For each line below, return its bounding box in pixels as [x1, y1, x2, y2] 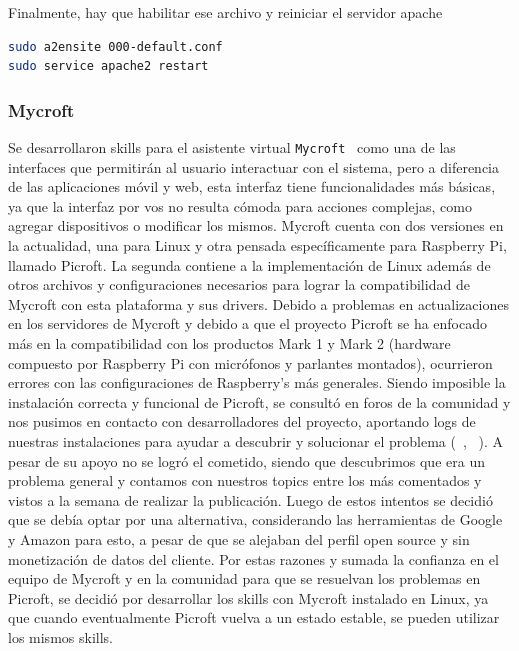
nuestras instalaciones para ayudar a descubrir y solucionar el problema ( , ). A [8, 430, 504, 451]
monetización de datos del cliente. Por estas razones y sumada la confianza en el [8, 548, 499, 569]
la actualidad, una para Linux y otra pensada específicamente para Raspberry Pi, [8, 235, 507, 256]
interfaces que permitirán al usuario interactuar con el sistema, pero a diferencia [8, 156, 500, 177]
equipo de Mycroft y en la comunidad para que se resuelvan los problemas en [8, 568, 481, 589]
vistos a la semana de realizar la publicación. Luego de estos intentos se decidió [8, 489, 493, 510]
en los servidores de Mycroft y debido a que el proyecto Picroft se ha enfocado [8, 313, 488, 334]
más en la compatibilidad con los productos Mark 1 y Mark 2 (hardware [8, 333, 451, 353]
